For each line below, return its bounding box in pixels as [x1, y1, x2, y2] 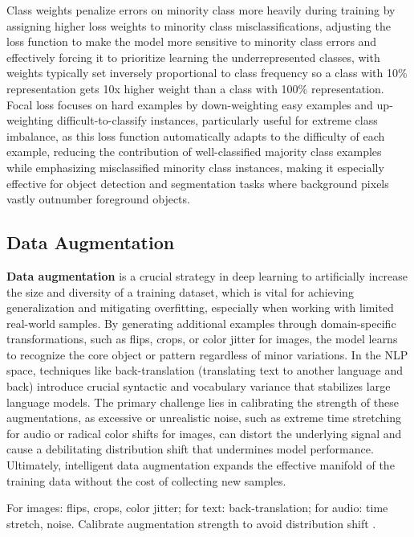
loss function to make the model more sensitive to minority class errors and [6, 33, 377, 50]
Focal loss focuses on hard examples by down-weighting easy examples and [6, 96, 373, 113]
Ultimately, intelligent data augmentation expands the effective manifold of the [6, 457, 395, 473]
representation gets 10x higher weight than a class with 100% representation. [6, 80, 384, 96]
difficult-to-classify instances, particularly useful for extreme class [56, 112, 378, 129]
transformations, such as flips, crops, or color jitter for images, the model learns [6, 330, 398, 347]
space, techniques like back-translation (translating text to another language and [6, 362, 403, 379]
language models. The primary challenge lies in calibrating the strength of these [6, 393, 399, 410]
